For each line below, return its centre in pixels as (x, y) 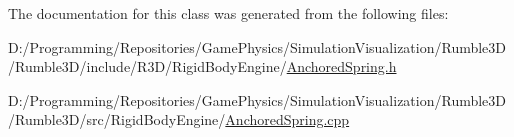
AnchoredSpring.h (341, 66)
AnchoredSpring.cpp (287, 119)
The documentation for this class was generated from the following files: (228, 13)
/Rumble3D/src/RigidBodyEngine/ (117, 119)
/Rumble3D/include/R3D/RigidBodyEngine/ (147, 66)
